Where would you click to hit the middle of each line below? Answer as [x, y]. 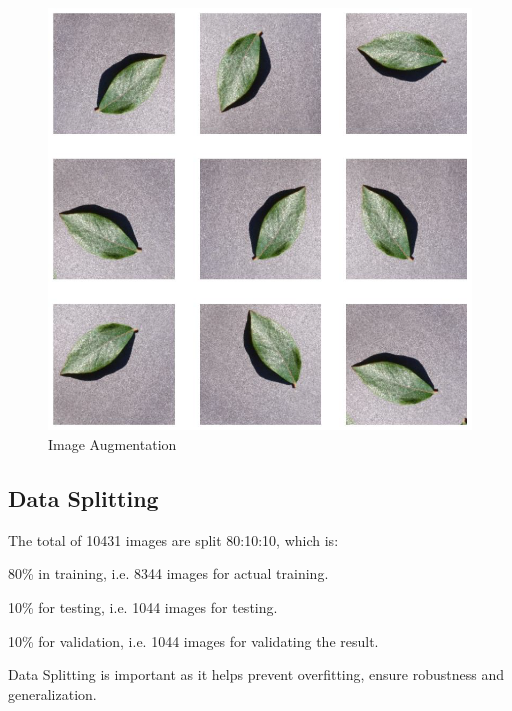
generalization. [52, 693]
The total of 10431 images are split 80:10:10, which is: [173, 539]
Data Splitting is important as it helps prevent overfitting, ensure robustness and [256, 674]
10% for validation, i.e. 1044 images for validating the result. [193, 640]
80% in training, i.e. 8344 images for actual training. [168, 573]
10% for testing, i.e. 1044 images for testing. [143, 606]
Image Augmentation [112, 443]
